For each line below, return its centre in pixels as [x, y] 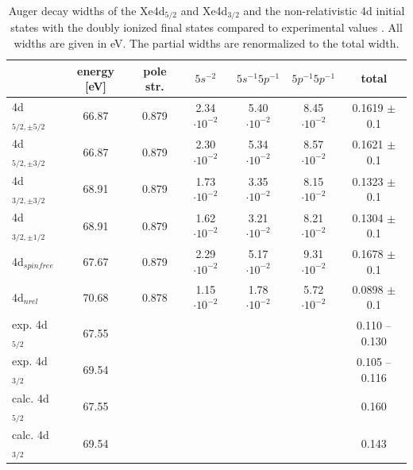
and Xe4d [204, 10]
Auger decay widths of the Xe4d [87, 10]
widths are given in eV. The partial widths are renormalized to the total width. [206, 43]
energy [96, 70]
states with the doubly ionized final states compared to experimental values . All [206, 27]
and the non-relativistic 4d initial [324, 10]
